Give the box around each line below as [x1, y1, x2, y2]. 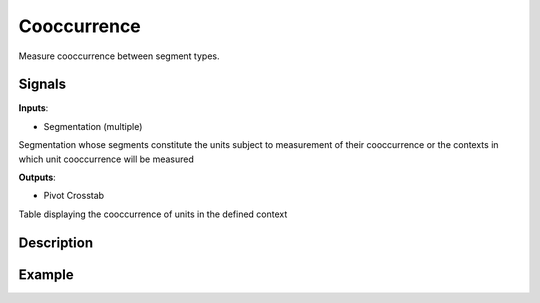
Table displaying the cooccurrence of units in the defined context [18, 208, 288, 220]
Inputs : [18, 102, 49, 114]
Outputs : [18, 171, 57, 184]
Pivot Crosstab [43, 190, 105, 202]
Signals [18, 76, 67, 93]
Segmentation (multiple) [43, 120, 143, 132]
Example [18, 266, 74, 283]
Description [18, 234, 94, 251]
